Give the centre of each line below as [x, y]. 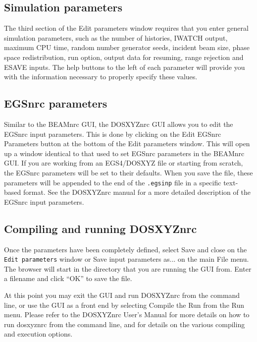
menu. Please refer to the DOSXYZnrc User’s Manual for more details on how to [127, 314]
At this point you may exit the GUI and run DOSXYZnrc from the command [122, 295]
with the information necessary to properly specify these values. [101, 77]
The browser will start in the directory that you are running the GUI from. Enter [128, 268]
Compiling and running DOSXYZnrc [101, 228]
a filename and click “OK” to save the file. [68, 278]
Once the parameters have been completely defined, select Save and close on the [126, 249]
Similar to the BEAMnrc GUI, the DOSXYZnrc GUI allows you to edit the [119, 124]
